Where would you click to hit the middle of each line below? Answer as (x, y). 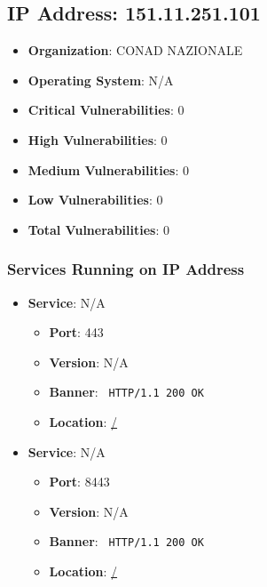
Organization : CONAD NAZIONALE (135, 50)
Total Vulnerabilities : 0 (98, 229)
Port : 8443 (79, 482)
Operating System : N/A (101, 80)
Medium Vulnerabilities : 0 (108, 169)
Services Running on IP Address (126, 269)
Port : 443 (76, 332)
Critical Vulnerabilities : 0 (106, 110)
